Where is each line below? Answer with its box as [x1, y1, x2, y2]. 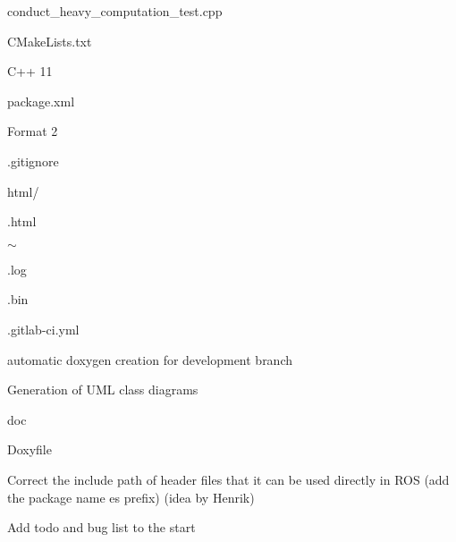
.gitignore [7, 151, 59, 170]
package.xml [7, 91, 75, 110]
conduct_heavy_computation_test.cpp [7, 2, 223, 20]
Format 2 [7, 122, 58, 140]
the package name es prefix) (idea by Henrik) [7, 487, 255, 506]
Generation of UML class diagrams [7, 380, 198, 399]
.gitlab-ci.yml [7, 319, 80, 338]
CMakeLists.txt [7, 31, 92, 50]
